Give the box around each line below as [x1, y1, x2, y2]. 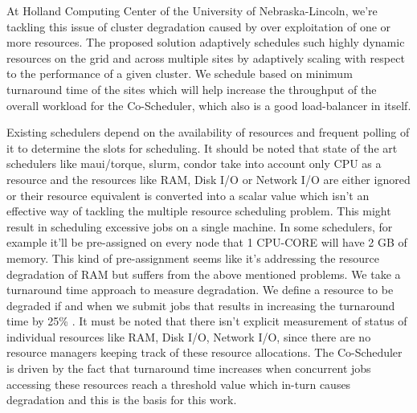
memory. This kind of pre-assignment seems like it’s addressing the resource [6, 249, 380, 266]
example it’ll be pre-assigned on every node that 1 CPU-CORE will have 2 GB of [6, 234, 407, 251]
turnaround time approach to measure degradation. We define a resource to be [6, 281, 394, 298]
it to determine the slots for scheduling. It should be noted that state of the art [6, 139, 398, 156]
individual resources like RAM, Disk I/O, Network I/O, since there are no [6, 328, 371, 345]
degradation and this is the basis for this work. [6, 391, 237, 408]
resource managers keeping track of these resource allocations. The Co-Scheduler [6, 344, 403, 361]
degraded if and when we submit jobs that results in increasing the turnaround [6, 296, 395, 313]
